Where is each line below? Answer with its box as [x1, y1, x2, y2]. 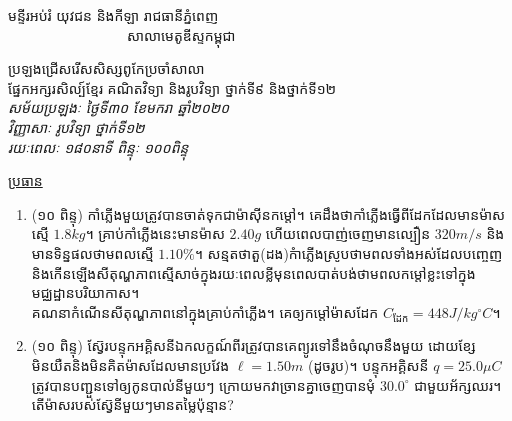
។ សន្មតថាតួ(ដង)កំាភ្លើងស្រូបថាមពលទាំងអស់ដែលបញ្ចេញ [194, 242, 503, 263]
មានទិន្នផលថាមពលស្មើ [31, 242, 154, 263]
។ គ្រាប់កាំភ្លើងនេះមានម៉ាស [85, 223, 225, 244]
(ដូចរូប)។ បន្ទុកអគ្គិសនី [307, 354, 429, 375]
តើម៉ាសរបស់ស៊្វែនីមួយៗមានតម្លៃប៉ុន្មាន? [31, 394, 234, 415]
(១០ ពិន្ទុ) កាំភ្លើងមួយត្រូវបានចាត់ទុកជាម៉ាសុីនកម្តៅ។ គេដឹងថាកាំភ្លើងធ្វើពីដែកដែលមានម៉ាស [31, 203, 506, 224]
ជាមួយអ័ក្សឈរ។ [414, 374, 502, 395]
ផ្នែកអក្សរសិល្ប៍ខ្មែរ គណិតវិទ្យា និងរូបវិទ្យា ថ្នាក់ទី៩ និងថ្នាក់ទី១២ [8, 77, 337, 98]
